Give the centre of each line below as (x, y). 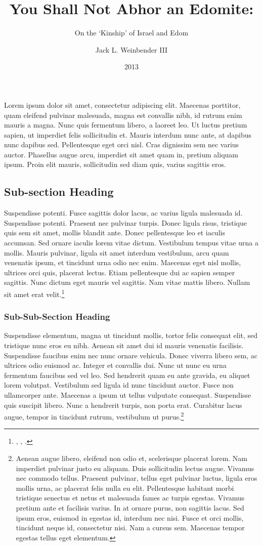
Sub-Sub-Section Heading (57, 317)
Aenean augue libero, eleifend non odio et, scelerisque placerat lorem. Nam (132, 458)
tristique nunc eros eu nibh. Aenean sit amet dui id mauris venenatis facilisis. (124, 345)
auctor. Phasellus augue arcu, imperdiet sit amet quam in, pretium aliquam (121, 154)
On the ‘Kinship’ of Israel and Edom (131, 33)
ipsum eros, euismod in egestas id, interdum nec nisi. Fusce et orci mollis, (130, 517)
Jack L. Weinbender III (131, 49)
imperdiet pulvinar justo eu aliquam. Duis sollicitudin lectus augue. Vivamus (135, 468)
